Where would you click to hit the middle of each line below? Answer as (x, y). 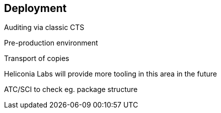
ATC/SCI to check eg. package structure (71, 89)
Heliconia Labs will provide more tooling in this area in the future (111, 74)
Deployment (35, 8)
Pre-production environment (51, 43)
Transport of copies (37, 58)
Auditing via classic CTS (44, 27)
